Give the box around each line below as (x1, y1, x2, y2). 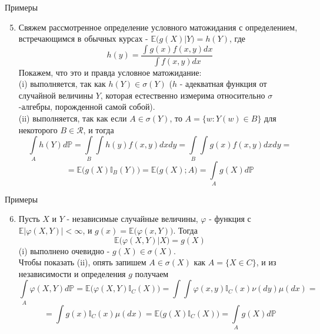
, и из (256, 256, 276, 268)
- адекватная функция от (179, 77, 267, 90)
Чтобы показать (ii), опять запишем (18, 256, 146, 268)
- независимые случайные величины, (66, 212, 198, 225)
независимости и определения (18, 267, 126, 279)
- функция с (209, 212, 251, 225)
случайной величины (18, 89, 94, 101)
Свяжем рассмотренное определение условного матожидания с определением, (18, 21, 298, 33)
